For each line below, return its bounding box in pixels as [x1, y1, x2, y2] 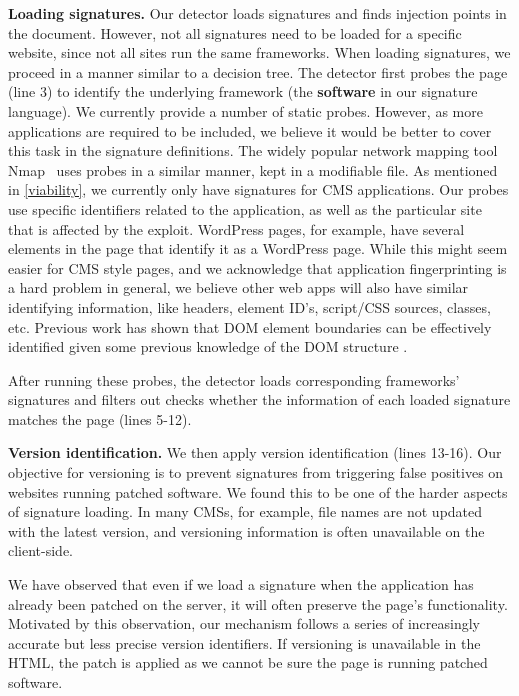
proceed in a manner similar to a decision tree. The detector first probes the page [8, 61, 508, 82]
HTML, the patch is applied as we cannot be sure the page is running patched [8, 652, 488, 673]
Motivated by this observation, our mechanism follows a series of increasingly [8, 613, 481, 634]
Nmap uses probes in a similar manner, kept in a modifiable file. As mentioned [8, 159, 498, 180]
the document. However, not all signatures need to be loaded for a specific [8, 22, 462, 43]
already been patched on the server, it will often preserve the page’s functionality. [8, 593, 508, 614]
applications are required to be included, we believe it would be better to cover [8, 120, 492, 141]
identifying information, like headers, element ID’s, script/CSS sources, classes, [8, 296, 491, 317]
